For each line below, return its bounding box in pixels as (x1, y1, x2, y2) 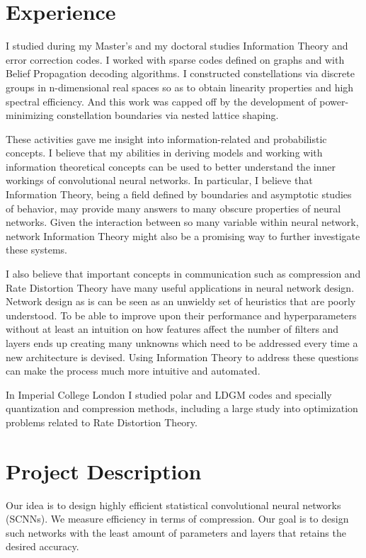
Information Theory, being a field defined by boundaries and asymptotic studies (6, 187, 352, 202)
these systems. (6, 242, 67, 257)
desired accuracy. (6, 539, 79, 554)
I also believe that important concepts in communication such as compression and (6, 266, 361, 281)
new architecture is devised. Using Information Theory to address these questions (6, 349, 359, 364)
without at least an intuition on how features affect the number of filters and (6, 321, 339, 336)
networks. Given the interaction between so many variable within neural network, (6, 215, 359, 229)
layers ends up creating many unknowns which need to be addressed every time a (6, 336, 358, 350)
